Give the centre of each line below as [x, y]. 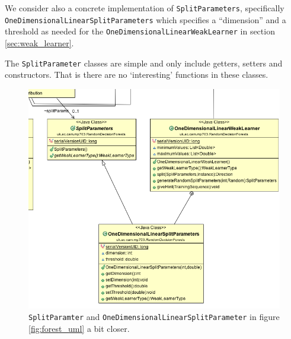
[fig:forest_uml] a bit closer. [79, 329]
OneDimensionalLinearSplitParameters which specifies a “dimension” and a [145, 19]
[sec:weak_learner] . [39, 42]
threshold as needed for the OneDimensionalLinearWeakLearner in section [140, 31]
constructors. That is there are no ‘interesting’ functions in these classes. [137, 75]
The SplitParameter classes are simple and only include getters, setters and [144, 63]
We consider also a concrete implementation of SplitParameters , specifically [145, 8]
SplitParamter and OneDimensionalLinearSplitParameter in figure [154, 317]
